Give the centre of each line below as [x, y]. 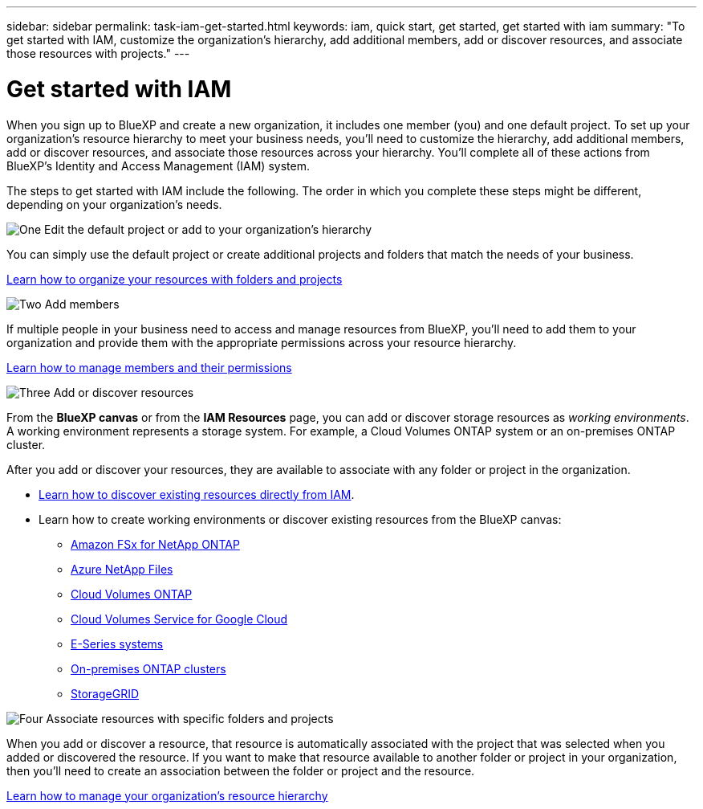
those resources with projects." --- [98, 53]
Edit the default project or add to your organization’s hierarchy [208, 229]
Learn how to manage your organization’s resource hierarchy [167, 795]
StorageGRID [105, 693]
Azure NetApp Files [122, 569]
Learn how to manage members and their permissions [149, 367]
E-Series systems [117, 644]
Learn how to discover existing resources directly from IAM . [197, 494]
